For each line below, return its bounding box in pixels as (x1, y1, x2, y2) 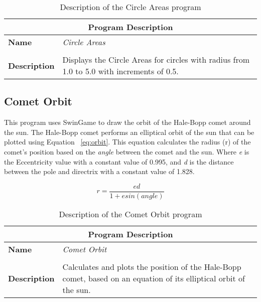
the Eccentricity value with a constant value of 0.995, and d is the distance (4, 156, 234, 167)
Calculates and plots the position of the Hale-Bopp (62, 260, 241, 272)
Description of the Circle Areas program (60, 1, 201, 13)
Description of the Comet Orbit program (59, 208, 202, 220)
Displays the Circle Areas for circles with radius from (62, 54, 250, 65)
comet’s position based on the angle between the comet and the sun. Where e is (4, 146, 249, 157)
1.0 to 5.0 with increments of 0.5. (62, 65, 179, 77)
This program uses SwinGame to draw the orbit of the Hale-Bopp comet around (4, 117, 251, 127)
